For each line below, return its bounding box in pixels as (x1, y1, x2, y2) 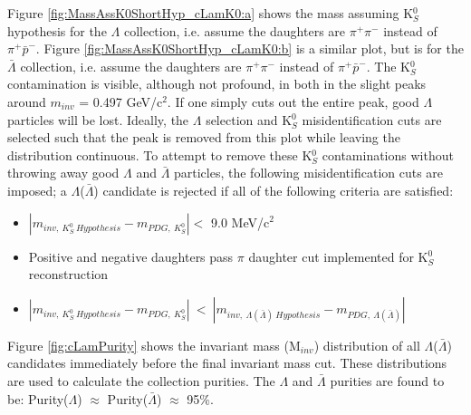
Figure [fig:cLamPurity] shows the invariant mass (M (7, 335, 301, 354)
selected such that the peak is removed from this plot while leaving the (7, 128, 400, 147)
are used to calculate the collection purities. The (7, 371, 275, 390)
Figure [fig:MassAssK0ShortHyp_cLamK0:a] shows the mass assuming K (7, 4, 414, 22)
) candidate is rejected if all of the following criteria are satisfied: (93, 180, 454, 199)
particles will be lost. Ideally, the (7, 110, 189, 129)
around (7, 92, 46, 111)
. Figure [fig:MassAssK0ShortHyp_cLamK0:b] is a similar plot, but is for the (35, 39, 464, 58)
